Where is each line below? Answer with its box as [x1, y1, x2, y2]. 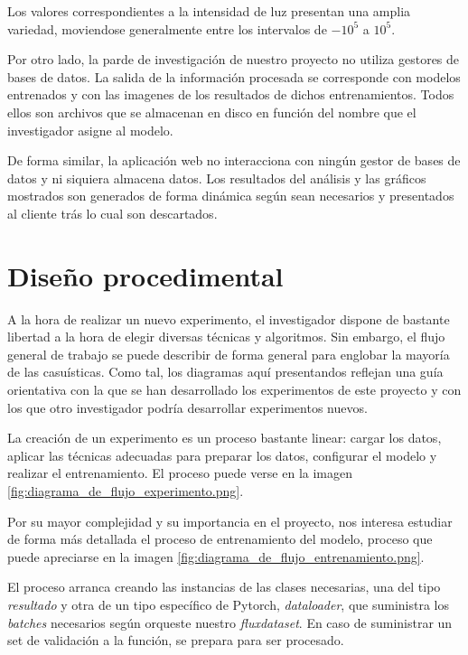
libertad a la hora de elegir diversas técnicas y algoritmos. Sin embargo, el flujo [7, 327, 445, 346]
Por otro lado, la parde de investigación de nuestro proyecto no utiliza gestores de [7, 50, 460, 69]
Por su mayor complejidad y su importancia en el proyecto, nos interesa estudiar [7, 511, 453, 530]
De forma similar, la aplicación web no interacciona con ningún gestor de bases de [7, 151, 461, 170]
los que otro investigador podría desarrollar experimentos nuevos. [7, 398, 368, 416]
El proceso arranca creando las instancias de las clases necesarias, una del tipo [7, 577, 441, 596]
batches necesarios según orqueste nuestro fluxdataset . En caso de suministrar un [7, 613, 453, 632]
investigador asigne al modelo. [7, 120, 173, 139]
